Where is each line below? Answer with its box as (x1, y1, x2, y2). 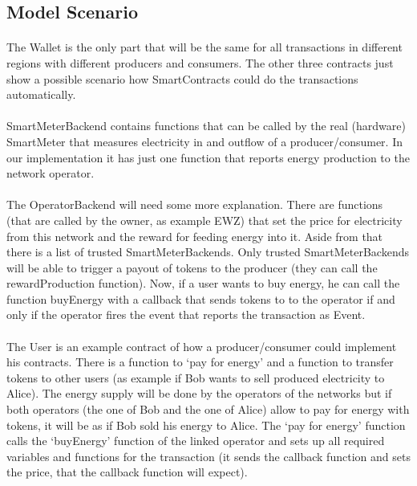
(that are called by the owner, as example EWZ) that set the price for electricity (6, 211, 403, 228)
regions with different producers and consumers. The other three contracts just (6, 54, 394, 71)
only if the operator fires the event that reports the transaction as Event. (6, 306, 366, 323)
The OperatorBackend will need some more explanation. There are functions (6, 196, 383, 213)
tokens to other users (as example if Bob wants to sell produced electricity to (6, 369, 385, 386)
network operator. (6, 165, 95, 182)
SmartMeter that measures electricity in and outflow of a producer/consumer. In (6, 133, 403, 149)
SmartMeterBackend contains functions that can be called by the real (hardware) (6, 117, 406, 134)
